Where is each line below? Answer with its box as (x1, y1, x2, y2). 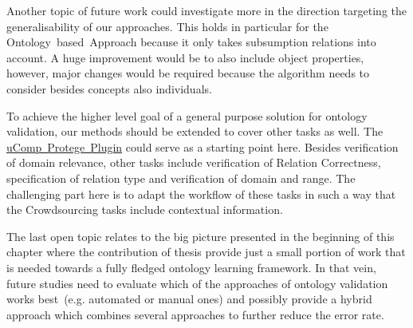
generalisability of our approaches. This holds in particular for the (6, 18, 328, 34)
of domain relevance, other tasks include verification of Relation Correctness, (6, 154, 381, 171)
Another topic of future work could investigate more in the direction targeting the (6, 2, 407, 18)
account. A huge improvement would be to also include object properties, (6, 49, 364, 65)
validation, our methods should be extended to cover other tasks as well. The (6, 123, 383, 140)
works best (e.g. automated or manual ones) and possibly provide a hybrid (6, 290, 372, 307)
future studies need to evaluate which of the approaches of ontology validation (6, 275, 388, 291)
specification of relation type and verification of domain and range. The (6, 169, 356, 186)
